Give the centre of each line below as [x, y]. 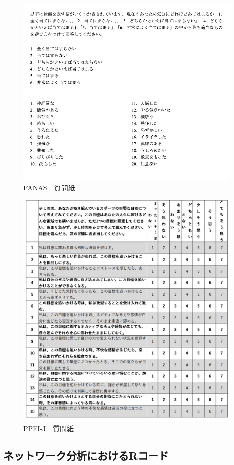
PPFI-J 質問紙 [49, 428]
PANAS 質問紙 [49, 188]
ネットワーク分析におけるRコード [86, 455]
